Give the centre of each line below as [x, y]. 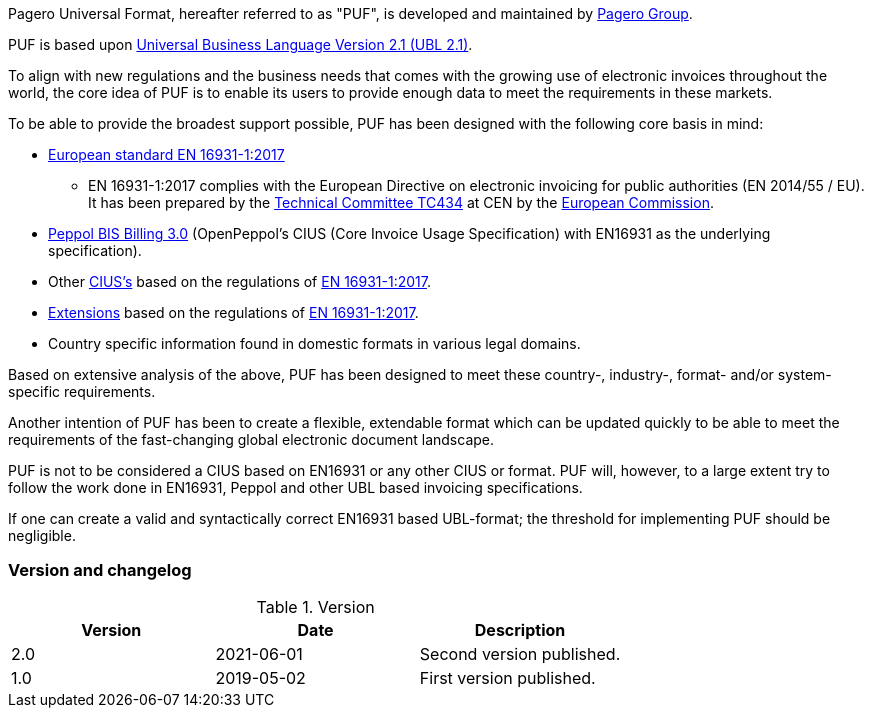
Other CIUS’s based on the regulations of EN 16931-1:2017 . [239, 281]
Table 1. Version [315, 606]
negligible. [42, 535]
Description [520, 629]
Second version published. [520, 653]
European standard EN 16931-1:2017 [166, 154]
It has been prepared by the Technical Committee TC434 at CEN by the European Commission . [401, 202]
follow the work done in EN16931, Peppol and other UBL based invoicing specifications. [295, 487]
